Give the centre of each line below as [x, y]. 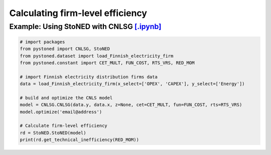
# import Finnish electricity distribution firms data [89, 77]
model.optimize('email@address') [61, 112]
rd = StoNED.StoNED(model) [53, 133]
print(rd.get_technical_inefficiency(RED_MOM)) [79, 140]
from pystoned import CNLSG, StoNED [65, 49]
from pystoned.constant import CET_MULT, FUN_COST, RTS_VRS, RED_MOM [107, 63]
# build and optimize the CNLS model [66, 98]
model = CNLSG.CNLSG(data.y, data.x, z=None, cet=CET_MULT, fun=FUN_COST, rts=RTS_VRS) [131, 105]
